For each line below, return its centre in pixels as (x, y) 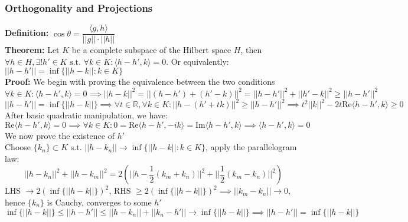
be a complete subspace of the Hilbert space (151, 50)
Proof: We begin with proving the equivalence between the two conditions (140, 82)
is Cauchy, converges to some (99, 202)
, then (251, 50)
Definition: (27, 33)
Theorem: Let (32, 50)
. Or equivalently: (198, 61)
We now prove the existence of (60, 135)
